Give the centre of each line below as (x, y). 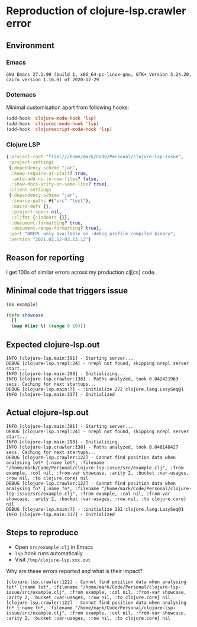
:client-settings (30, 190)
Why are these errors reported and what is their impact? (75, 571)
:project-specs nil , (37, 212)
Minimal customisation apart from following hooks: (68, 107)
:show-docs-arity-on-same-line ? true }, (61, 184)
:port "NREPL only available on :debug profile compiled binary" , (92, 234)
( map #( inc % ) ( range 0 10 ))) (49, 326)
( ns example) (22, 304)
